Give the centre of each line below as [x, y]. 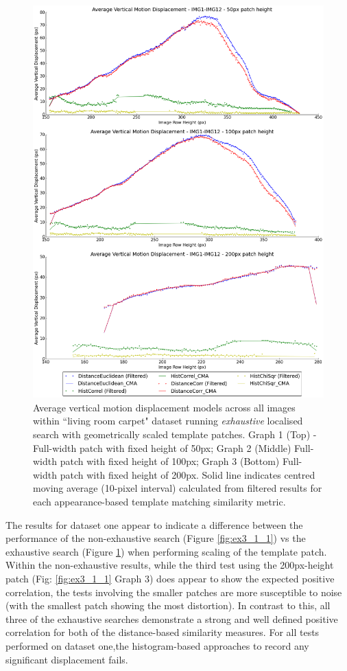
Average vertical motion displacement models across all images [164, 407]
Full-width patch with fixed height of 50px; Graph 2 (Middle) [162, 447]
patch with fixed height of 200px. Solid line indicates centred [188, 474]
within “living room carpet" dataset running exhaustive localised [168, 421]
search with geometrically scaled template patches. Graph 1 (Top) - [175, 434]
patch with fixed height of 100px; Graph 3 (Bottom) [170, 461]
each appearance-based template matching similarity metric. [159, 502]
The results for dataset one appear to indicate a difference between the [154, 524]
